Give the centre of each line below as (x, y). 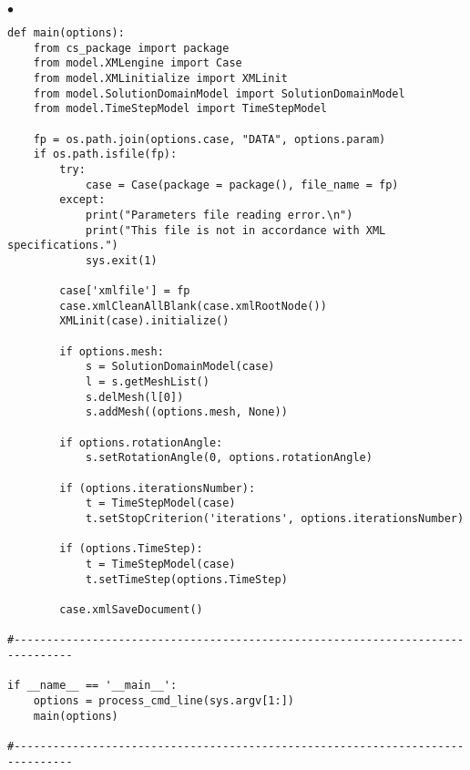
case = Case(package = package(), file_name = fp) (242, 185)
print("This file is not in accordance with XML (235, 230)
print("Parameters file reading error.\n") (219, 215)
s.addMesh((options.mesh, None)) (186, 412)
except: (82, 200)
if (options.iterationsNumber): (158, 488)
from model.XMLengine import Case (138, 63)
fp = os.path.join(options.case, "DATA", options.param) (209, 139)
